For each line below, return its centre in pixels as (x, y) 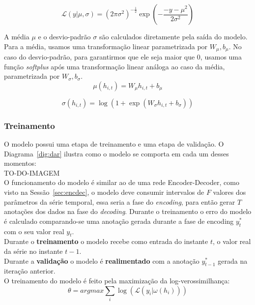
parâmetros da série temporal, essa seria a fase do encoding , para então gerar (120, 201)
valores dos (229, 192)
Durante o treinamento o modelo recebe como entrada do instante (106, 241)
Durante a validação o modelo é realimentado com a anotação (102, 260)
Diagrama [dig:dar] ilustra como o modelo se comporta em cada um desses (116, 153)
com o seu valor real (34, 231)
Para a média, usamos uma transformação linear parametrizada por (106, 46)
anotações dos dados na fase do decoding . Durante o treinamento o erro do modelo (128, 211)
